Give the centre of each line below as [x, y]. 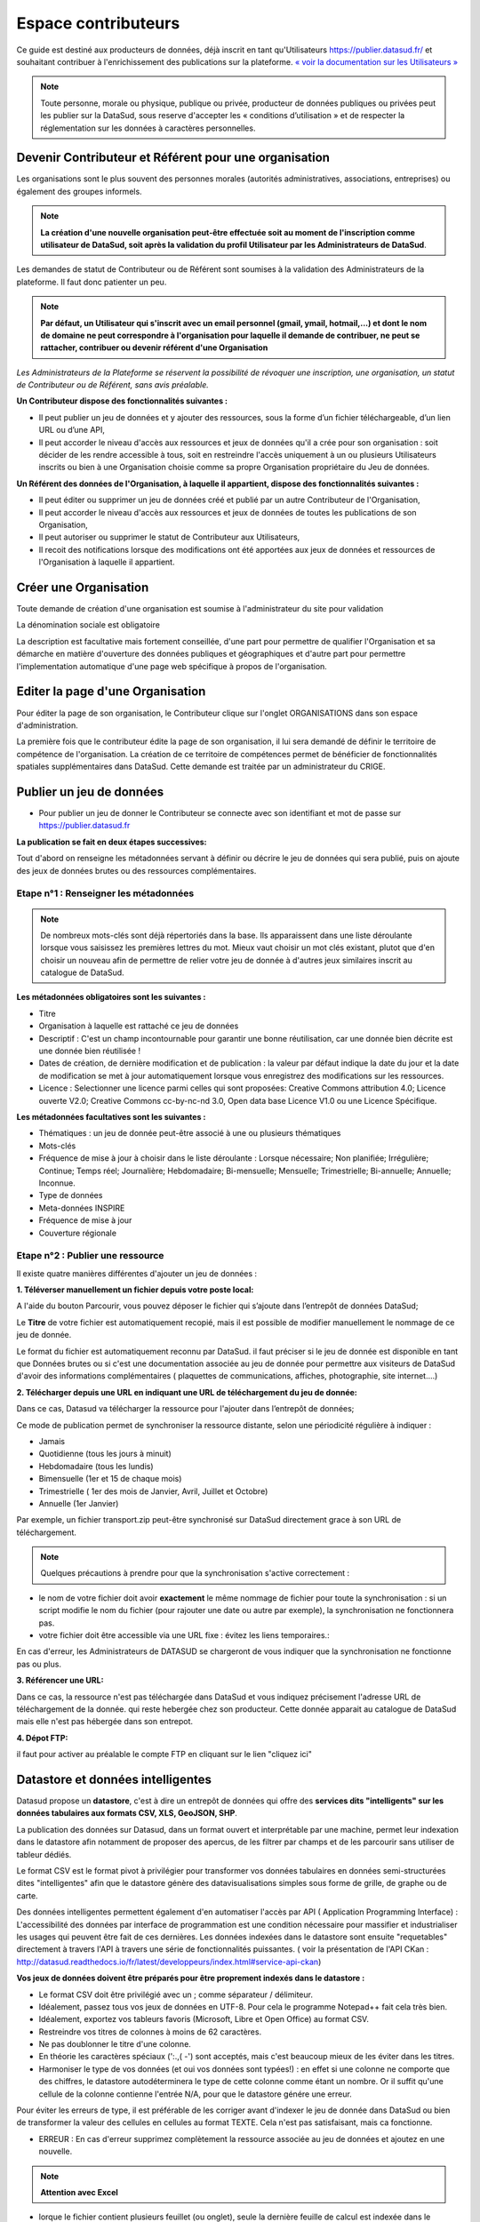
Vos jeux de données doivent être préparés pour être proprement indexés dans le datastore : [191, 1978]
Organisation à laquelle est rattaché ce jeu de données [139, 1026]
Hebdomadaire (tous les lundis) [96, 1466]
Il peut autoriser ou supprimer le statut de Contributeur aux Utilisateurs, [169, 537]
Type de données [71, 1195]
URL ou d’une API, [72, 430]
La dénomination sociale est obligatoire [88, 625]
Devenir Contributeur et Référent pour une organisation [173, 158]
